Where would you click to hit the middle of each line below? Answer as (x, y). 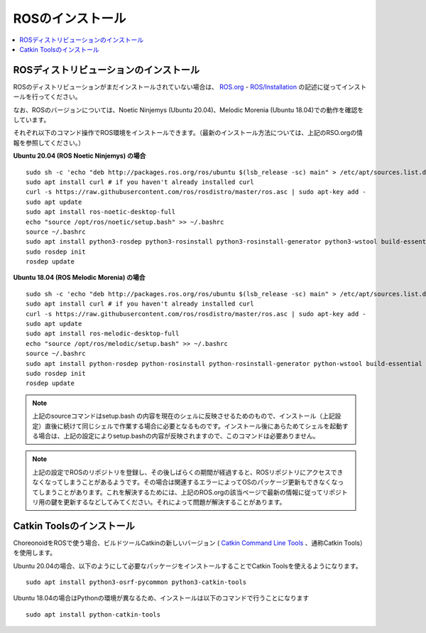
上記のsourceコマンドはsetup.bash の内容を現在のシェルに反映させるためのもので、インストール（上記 (184, 416)
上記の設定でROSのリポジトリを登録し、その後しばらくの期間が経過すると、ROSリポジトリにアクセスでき (188, 472)
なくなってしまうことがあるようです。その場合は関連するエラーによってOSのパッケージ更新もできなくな (185, 482)
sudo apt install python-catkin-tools (93, 614)
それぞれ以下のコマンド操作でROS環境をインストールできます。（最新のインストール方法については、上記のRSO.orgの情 (188, 133)
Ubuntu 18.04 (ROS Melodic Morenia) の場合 (79, 278)
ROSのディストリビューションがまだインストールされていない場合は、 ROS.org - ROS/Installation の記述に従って (177, 87)
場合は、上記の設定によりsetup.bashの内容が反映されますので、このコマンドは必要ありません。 (179, 435)
